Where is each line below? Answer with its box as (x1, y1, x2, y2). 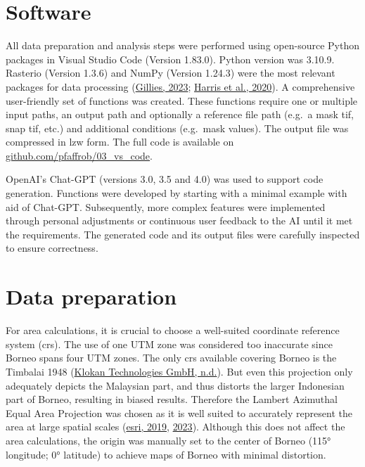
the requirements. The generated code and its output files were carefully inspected (6, 226, 360, 241)
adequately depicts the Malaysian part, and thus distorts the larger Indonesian (6, 378, 345, 392)
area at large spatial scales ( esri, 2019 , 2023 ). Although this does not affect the (6, 419, 345, 434)
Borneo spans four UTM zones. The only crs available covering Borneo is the (6, 350, 337, 365)
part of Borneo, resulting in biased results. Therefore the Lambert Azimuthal (6, 392, 338, 407)
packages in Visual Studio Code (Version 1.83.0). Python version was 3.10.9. (6, 51, 335, 66)
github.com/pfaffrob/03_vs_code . (6, 148, 153, 162)
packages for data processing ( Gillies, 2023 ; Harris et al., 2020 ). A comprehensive (6, 79, 355, 94)
